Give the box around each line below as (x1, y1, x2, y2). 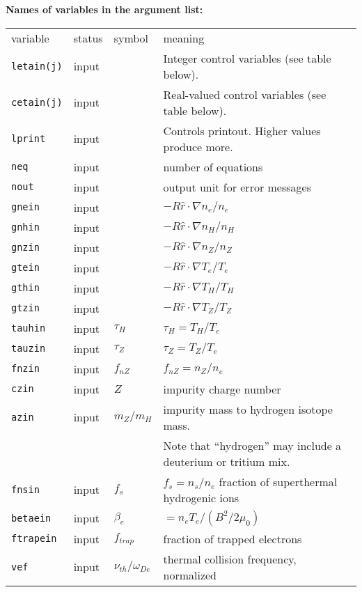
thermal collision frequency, (163, 550, 297, 567)
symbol (113, 29, 149, 46)
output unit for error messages (163, 178, 311, 195)
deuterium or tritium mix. (163, 453, 290, 469)
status (73, 29, 103, 46)
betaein (11, 512, 52, 524)
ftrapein (11, 533, 57, 545)
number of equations (163, 158, 263, 175)
